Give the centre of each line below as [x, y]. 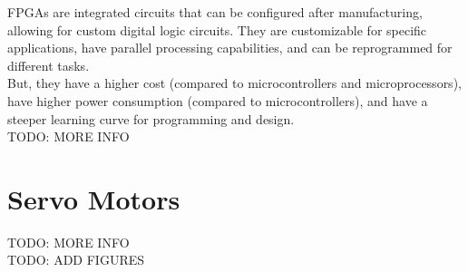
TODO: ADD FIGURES [76, 260]
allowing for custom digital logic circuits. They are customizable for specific [217, 29]
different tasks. [49, 65]
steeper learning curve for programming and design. [151, 118]
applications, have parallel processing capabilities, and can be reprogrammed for [230, 48]
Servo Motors [94, 198]
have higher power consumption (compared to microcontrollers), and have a [218, 100]
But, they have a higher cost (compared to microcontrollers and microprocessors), [234, 83]
